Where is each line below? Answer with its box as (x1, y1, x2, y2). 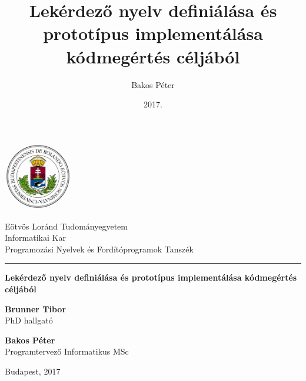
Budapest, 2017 (5, 365, 61, 377)
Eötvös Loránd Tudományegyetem (5, 220, 128, 232)
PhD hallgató (5, 314, 53, 326)
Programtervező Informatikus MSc (5, 345, 129, 358)
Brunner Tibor (5, 302, 66, 315)
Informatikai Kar (5, 231, 66, 244)
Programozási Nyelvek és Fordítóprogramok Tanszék (5, 242, 194, 255)
